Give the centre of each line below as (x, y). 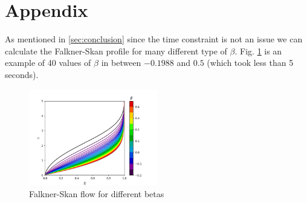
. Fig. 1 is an (258, 50)
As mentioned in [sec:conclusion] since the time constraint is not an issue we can (154, 39)
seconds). (22, 74)
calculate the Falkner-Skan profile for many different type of (116, 50)
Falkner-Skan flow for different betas (97, 194)
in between (121, 63)
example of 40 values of (48, 63)
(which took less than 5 (250, 63)
